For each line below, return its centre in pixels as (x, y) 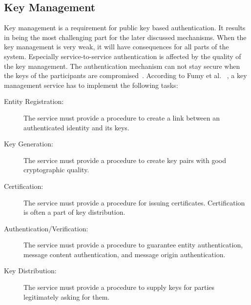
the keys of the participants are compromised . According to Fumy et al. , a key (125, 75)
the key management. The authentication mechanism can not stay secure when (122, 66)
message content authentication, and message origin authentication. (125, 254)
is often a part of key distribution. (74, 212)
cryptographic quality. (56, 170)
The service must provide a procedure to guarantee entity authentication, (133, 245)
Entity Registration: (34, 101)
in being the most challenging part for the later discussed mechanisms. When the (125, 37)
